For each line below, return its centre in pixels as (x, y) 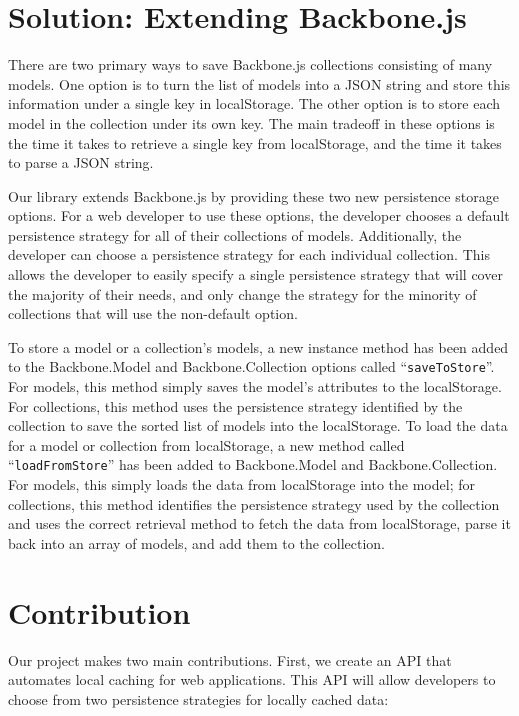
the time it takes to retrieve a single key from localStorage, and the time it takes (255, 142)
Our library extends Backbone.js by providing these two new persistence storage (253, 195)
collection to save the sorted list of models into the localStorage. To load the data (258, 425)
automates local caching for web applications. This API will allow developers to (252, 679)
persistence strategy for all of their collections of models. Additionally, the (235, 234)
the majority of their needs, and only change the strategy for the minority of (242, 293)
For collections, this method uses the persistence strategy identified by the (235, 405)
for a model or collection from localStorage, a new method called (206, 444)
